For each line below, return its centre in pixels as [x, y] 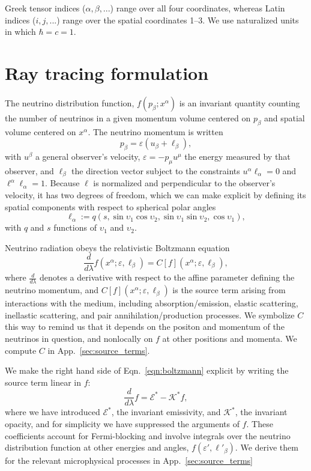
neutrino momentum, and [52, 290]
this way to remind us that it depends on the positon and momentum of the [145, 327]
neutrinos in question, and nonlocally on [79, 338]
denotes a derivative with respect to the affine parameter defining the [167, 277]
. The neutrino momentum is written [155, 131]
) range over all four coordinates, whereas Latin [198, 8]
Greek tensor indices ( [45, 8]
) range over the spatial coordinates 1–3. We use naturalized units [178, 20]
